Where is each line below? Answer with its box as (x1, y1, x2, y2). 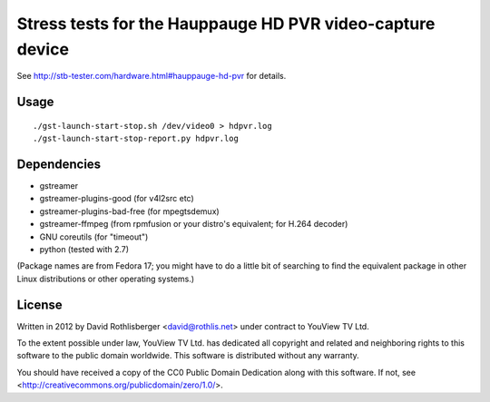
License (16, 297, 63, 312)
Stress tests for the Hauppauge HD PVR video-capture (16, 14, 436, 34)
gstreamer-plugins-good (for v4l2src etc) (39, 193, 194, 204)
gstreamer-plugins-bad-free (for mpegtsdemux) (39, 205, 220, 217)
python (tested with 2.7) (39, 244, 130, 254)
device (16, 39, 70, 59)
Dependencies (16, 156, 102, 172)
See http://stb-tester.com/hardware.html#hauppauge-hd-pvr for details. (16, 71, 287, 82)
